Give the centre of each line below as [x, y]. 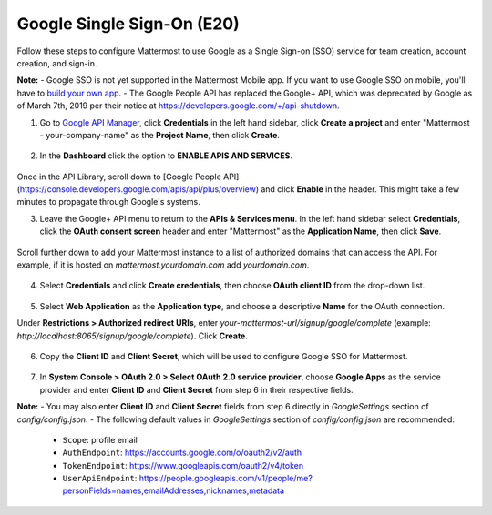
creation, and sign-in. [57, 63]
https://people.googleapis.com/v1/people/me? [226, 479]
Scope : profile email [100, 439]
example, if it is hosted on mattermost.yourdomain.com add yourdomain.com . [163, 265]
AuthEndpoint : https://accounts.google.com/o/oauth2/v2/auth [182, 453]
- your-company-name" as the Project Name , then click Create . [159, 135]
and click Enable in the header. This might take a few [360, 189]
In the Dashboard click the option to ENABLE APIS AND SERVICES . [166, 156]
